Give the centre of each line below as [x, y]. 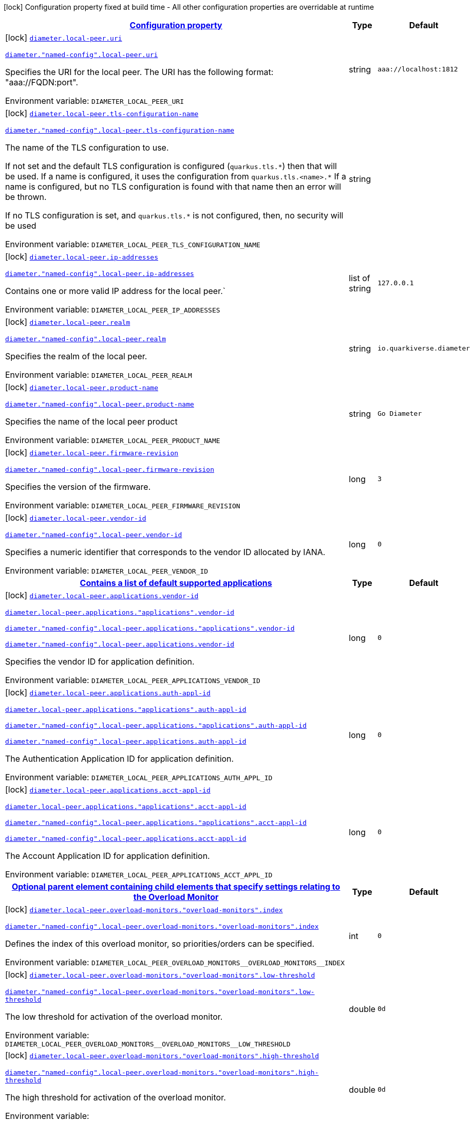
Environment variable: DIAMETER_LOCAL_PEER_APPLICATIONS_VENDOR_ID [133, 680]
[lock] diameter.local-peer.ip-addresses [82, 256]
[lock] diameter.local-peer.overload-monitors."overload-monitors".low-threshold [160, 975]
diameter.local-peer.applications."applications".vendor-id [120, 612]
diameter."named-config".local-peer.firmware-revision [110, 470]
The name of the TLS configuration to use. [87, 148]
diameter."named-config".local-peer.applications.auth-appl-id [126, 741]
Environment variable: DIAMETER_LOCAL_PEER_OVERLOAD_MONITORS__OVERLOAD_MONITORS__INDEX [175, 962]
